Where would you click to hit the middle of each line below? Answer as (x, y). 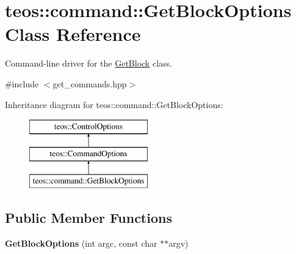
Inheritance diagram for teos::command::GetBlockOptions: (114, 104)
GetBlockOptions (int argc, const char (81, 243)
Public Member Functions (88, 218)
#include (22, 83)
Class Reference (73, 34)
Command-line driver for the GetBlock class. (88, 63)
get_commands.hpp (90, 83)
